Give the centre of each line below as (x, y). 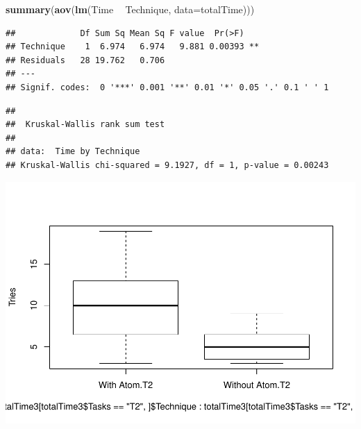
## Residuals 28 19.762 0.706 (85, 60)
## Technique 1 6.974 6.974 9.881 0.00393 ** (133, 47)
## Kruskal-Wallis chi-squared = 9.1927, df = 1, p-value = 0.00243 (167, 165)
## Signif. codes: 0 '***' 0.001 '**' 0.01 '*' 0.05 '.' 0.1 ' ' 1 (167, 87)
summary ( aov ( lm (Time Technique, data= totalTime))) (130, 9)
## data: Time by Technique (73, 152)
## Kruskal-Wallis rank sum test (85, 125)
